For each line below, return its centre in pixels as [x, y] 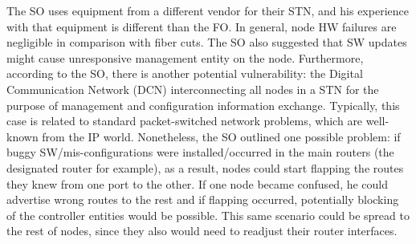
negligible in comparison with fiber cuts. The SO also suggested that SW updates [207, 42]
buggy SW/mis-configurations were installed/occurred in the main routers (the [200, 152]
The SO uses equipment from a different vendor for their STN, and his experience [208, 10]
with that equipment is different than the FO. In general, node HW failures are [202, 26]
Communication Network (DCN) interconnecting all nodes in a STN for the [193, 89]
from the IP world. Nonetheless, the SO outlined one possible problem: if [221, 136]
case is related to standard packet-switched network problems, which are [185, 121]
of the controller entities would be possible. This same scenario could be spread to [208, 215]
